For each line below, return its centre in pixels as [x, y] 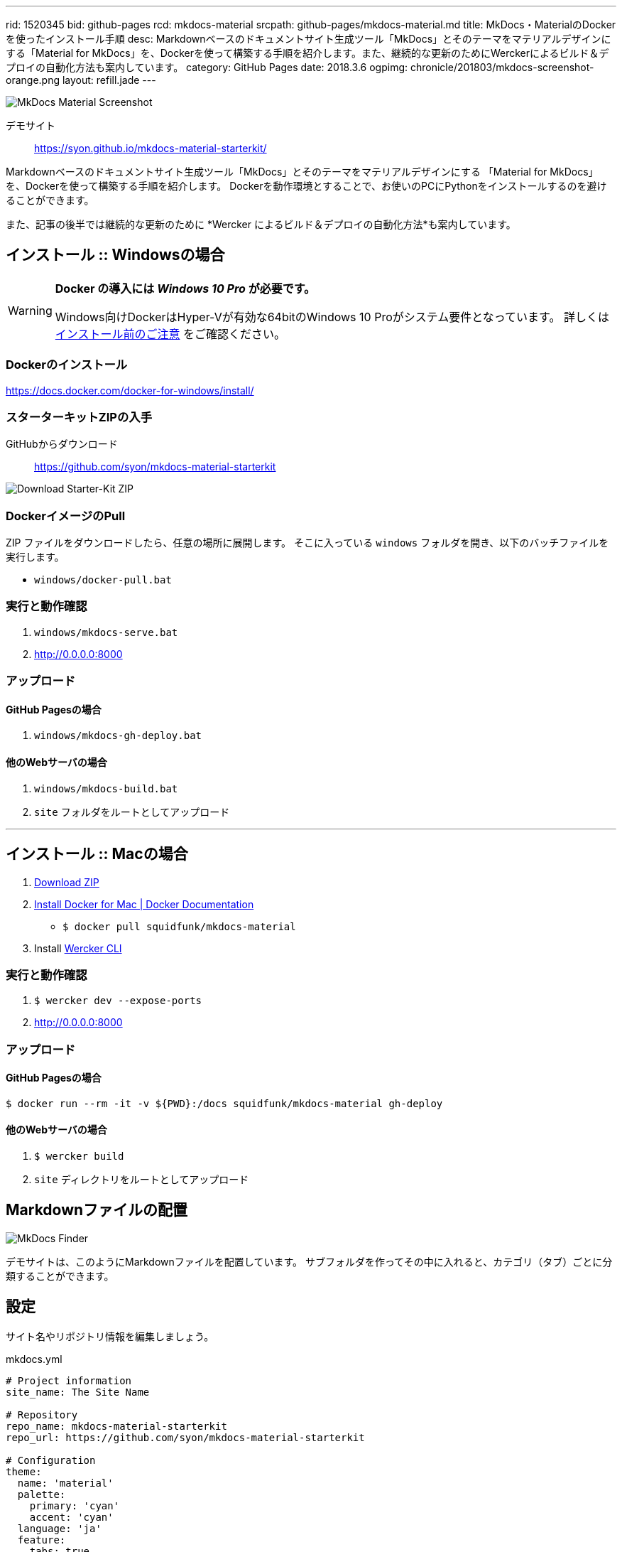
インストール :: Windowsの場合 [115, 255]
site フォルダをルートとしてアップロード [132, 812]
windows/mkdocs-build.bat [106, 788]
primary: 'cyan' [75, 1505]
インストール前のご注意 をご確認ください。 [170, 334]
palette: [42, 1494]
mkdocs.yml [34, 1359]
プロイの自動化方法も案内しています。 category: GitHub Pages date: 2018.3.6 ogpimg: [207, 67]
